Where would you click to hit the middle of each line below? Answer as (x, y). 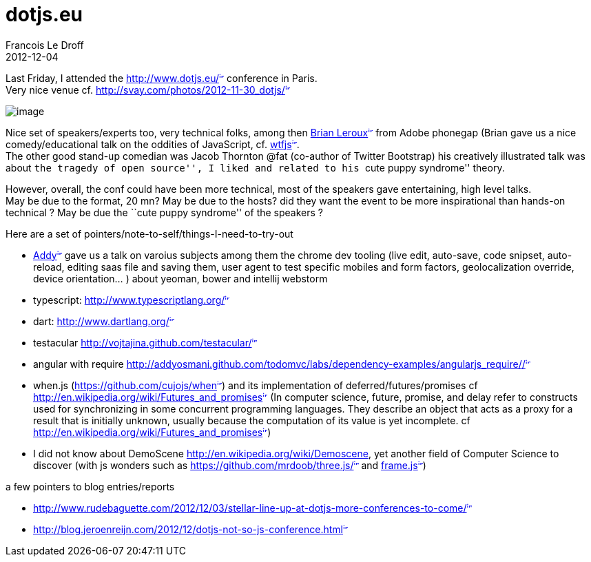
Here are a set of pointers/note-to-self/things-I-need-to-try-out (149, 233)
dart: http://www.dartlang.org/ (101, 321)
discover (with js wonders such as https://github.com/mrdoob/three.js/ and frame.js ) (230, 465)
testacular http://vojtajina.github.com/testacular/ (143, 342)
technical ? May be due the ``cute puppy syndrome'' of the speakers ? (165, 212)
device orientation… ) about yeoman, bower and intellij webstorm (180, 278)
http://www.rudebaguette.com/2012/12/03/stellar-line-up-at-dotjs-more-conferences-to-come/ (250, 508)
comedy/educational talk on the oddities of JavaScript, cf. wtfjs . (153, 144)
